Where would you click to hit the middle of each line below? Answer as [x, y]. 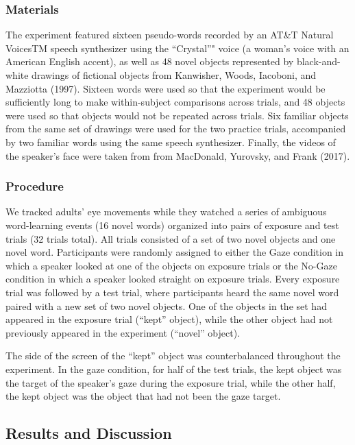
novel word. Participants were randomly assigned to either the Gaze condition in [175, 252]
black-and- [318, 61]
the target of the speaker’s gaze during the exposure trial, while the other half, [171, 382]
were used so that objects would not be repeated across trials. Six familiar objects [177, 115]
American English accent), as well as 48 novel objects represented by [150, 61]
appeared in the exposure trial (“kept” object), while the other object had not [169, 319]
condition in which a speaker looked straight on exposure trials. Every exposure [173, 279]
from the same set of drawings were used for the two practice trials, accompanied [176, 129]
